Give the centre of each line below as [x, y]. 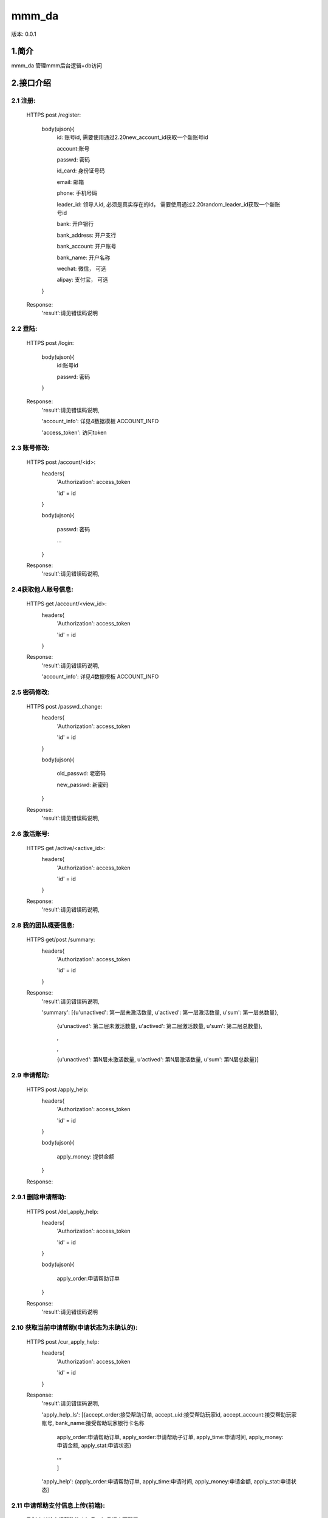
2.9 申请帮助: [30, 1075]
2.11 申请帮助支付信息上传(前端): [58, 1506]
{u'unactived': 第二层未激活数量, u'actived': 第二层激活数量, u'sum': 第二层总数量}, [159, 1026]
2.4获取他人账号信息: [43, 590]
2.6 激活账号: [30, 834]
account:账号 [73, 148]
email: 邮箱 [70, 182]
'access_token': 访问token [74, 432]
